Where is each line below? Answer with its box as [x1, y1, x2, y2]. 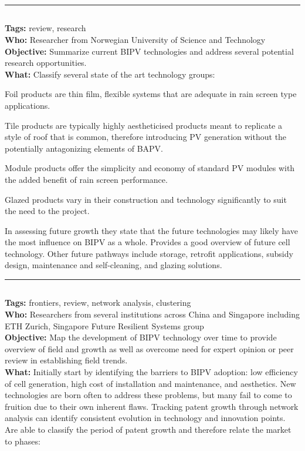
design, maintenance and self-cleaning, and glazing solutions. [5, 259, 222, 271]
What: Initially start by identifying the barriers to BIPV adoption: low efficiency [5, 366, 298, 378]
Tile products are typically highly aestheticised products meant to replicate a [5, 119, 282, 131]
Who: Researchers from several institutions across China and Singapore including [5, 308, 300, 320]
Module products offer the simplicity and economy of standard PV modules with [5, 162, 295, 174]
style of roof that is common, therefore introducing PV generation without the [5, 131, 287, 143]
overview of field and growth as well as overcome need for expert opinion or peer [5, 342, 294, 355]
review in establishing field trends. [5, 354, 128, 366]
